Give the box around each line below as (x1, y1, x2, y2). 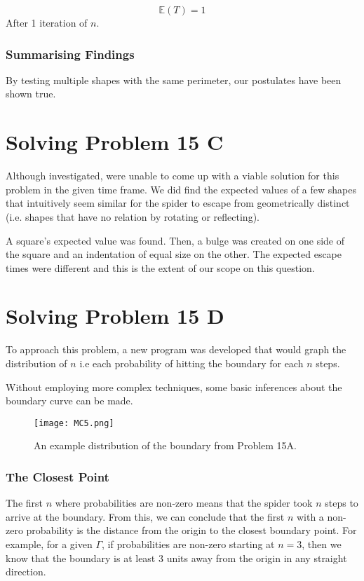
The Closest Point (6, 467, 109, 485)
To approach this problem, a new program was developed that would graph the (6, 342, 346, 357)
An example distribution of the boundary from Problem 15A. (34, 438, 297, 453)
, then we (302, 537, 342, 552)
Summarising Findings (6, 45, 135, 62)
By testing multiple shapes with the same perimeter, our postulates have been (6, 72, 342, 87)
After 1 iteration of (6, 15, 88, 29)
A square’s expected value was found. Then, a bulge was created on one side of (6, 233, 345, 247)
